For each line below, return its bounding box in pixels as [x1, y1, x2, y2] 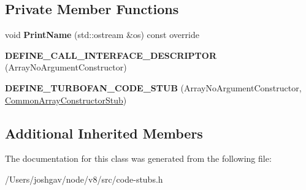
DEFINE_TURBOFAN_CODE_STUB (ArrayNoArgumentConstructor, [5, 81, 302, 94]
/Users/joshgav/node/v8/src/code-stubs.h [5, 172, 163, 185]
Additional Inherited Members [5, 123, 203, 142]
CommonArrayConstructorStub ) [5, 93, 127, 106]
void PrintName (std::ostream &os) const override [5, 28, 199, 41]
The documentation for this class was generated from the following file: [5, 152, 272, 165]
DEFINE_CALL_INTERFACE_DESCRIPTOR [5, 48, 216, 61]
